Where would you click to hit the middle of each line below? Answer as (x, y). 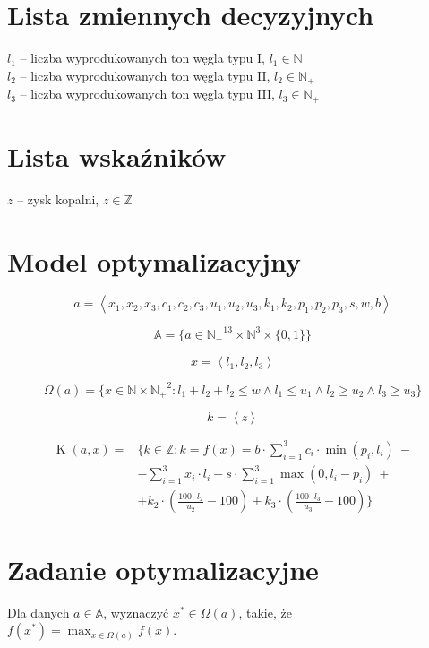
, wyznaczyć (136, 612)
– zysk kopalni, (58, 199)
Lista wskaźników (117, 156)
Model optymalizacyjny (154, 260)
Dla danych (39, 612)
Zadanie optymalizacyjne (163, 569)
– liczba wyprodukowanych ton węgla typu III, (147, 94)
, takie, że (265, 612)
